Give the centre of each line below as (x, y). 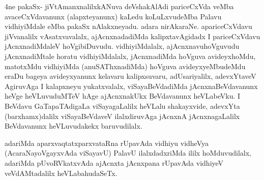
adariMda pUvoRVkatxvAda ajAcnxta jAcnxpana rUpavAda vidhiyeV (114, 162)
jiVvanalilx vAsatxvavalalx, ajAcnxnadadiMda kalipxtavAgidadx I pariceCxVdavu (133, 36)
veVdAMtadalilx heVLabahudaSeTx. (61, 173)
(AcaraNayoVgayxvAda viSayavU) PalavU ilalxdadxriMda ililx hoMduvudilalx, (128, 153)
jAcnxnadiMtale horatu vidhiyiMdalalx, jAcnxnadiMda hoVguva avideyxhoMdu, (130, 56)
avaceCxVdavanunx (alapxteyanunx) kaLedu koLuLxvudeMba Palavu (113, 16)
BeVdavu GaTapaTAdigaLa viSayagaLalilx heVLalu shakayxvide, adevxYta (122, 106)
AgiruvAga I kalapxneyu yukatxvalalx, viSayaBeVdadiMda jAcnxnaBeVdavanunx (131, 86)
